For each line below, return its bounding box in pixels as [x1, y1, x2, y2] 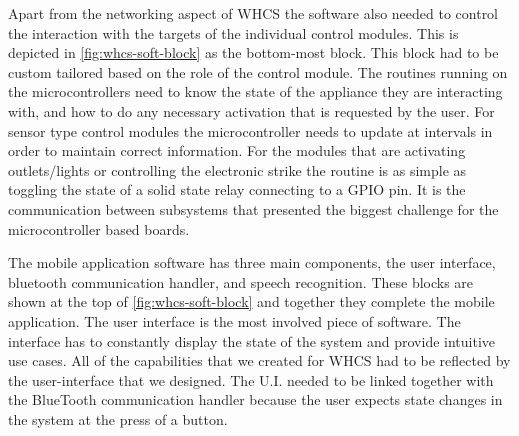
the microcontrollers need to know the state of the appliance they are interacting [8, 81, 503, 102]
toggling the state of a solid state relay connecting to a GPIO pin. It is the [8, 179, 466, 200]
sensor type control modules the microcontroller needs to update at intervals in [8, 120, 493, 141]
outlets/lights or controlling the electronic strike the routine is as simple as [8, 159, 467, 180]
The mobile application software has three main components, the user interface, [8, 252, 496, 273]
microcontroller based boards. [8, 218, 190, 239]
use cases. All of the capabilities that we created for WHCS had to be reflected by [8, 350, 511, 371]
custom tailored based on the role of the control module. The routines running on [8, 61, 508, 82]
